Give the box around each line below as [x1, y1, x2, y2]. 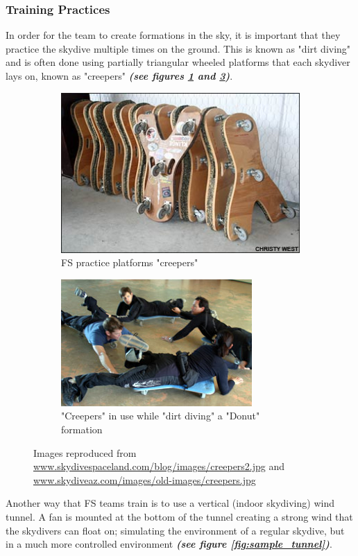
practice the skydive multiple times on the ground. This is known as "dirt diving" [6, 41, 351, 55]
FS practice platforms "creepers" [61, 255, 198, 270]
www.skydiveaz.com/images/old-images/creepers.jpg [33, 472, 256, 487]
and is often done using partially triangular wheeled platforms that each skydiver [6, 55, 350, 69]
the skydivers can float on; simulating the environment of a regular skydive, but [6, 523, 345, 537]
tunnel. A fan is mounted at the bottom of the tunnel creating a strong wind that [6, 509, 353, 523]
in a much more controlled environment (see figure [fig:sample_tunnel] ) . [6, 537, 332, 551]
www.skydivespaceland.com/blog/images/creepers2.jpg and [33, 459, 285, 474]
